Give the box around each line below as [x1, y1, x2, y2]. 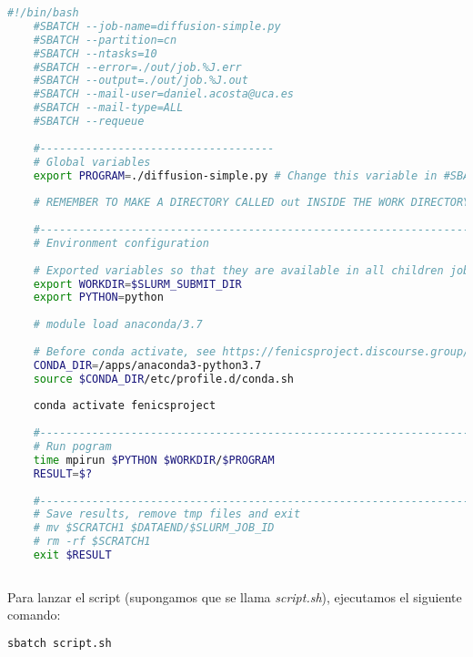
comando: [7, 605, 61, 624]
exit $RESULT [33, 549, 112, 561]
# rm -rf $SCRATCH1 [33, 535, 151, 549]
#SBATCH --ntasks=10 [33, 46, 157, 60]
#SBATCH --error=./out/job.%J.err [33, 60, 242, 74]
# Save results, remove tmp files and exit [33, 508, 301, 521]
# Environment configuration [33, 236, 209, 250]
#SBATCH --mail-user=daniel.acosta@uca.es [33, 87, 294, 101]
